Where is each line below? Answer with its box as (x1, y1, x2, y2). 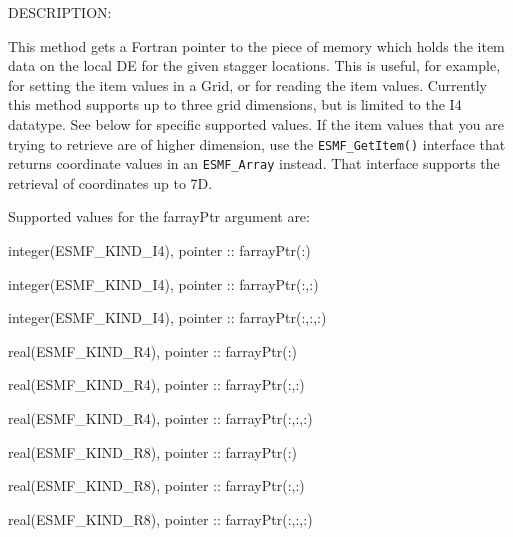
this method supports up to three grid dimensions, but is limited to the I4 (8, 94, 462, 115)
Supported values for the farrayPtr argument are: (8, 206, 310, 227)
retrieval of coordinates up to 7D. (8, 172, 213, 193)
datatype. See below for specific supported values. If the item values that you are (8, 113, 504, 134)
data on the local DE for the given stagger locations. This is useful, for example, (8, 55, 501, 76)
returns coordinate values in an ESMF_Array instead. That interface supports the (8, 153, 500, 174)
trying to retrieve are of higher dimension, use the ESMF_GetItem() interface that (8, 133, 506, 154)
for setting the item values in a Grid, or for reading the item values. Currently (8, 74, 487, 95)
